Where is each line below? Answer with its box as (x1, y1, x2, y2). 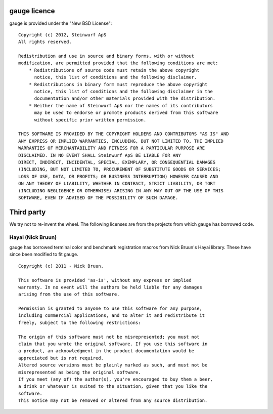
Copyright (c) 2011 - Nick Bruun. (18, 263, 104, 269)
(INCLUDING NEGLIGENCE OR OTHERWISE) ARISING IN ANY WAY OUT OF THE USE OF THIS (18, 188, 224, 193)
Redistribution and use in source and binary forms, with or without (18, 53, 195, 59)
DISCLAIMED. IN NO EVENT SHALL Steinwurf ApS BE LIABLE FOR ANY (18, 152, 181, 158)
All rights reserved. (18, 39, 72, 45)
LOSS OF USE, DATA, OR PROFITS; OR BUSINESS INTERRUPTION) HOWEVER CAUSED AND (18, 174, 218, 179)
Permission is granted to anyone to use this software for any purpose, (18, 306, 202, 311)
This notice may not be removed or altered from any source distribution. (18, 398, 208, 403)
